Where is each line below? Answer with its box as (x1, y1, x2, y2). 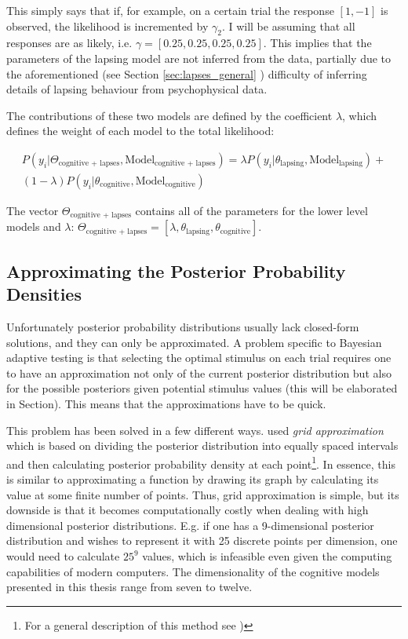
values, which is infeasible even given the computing (142, 548, 392, 564)
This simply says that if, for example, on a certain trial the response (6, 2, 334, 18)
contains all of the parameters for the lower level (135, 203, 368, 219)
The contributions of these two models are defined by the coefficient (6, 107, 333, 123)
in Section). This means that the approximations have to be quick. (6, 396, 326, 412)
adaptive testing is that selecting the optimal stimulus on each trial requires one (6, 349, 392, 366)
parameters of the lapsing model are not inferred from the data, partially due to (6, 49, 392, 66)
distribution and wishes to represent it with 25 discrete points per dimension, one (6, 532, 398, 549)
